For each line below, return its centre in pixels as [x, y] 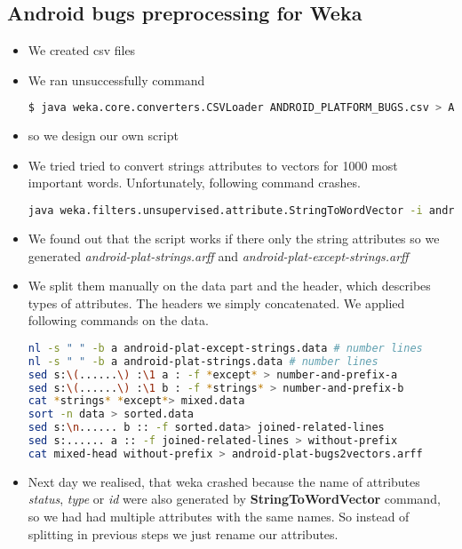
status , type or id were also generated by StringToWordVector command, [234, 499]
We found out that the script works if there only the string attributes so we [234, 238]
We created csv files [82, 50]
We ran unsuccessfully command [116, 80]
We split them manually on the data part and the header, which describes [229, 286]
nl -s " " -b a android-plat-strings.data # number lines [203, 361]
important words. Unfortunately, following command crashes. [194, 183]
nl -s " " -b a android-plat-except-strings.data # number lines [225, 348]
